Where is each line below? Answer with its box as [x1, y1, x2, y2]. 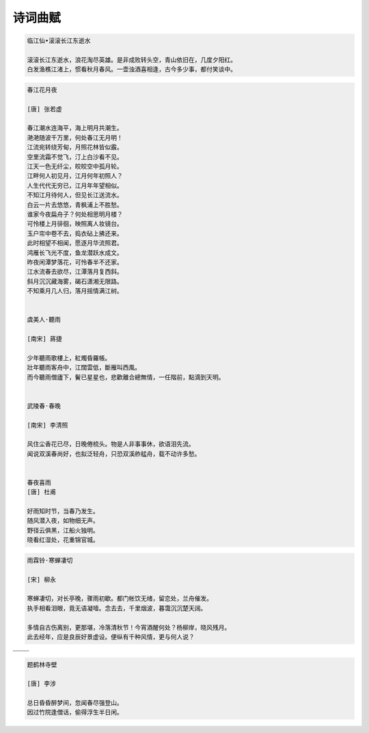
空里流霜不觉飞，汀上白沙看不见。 [27, 153, 123, 161]
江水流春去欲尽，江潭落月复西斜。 [27, 268, 123, 276]
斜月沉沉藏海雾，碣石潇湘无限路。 [27, 277, 123, 285]
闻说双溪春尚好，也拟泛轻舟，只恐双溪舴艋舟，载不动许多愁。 [27, 450, 201, 458]
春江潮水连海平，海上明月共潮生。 [27, 124, 123, 132]
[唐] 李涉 [27, 680, 56, 688]
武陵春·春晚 [27, 402, 61, 410]
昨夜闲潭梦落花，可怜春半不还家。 [27, 258, 123, 266]
